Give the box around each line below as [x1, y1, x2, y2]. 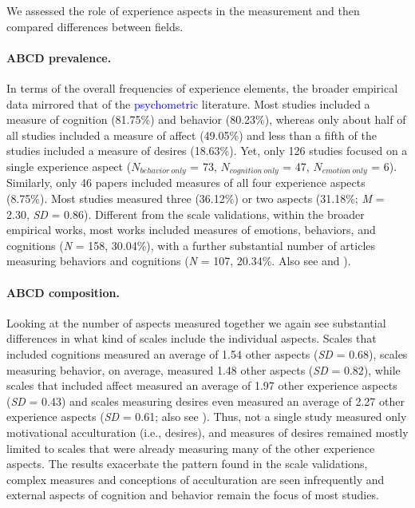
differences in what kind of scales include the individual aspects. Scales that [6, 330, 377, 347]
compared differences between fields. [6, 18, 184, 34]
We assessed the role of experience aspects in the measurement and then [6, 2, 360, 18]
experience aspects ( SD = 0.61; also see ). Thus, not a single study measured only [6, 408, 407, 425]
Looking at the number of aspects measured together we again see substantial [6, 314, 386, 331]
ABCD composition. [6, 284, 121, 300]
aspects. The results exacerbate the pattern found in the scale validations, [6, 455, 368, 472]
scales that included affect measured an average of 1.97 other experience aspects [6, 377, 397, 394]
